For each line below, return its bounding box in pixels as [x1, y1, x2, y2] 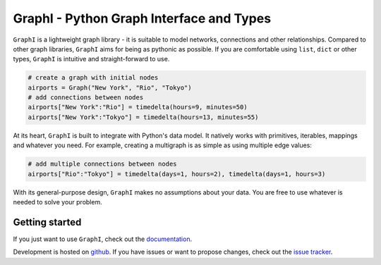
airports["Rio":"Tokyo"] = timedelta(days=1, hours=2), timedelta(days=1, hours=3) [28, 170, 326, 178]
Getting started [13, 216, 82, 228]
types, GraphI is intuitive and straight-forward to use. [13, 55, 170, 63]
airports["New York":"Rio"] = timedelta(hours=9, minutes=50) [28, 103, 248, 111]
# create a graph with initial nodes [28, 74, 159, 82]
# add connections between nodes [28, 94, 144, 101]
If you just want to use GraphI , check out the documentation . [13, 235, 193, 243]
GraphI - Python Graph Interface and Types [13, 11, 272, 26]
